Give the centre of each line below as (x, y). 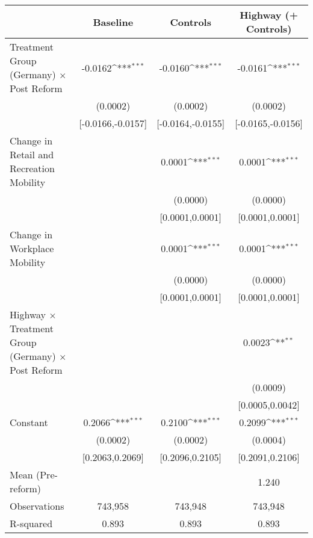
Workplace (32, 248)
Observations (37, 506)
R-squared (31, 523)
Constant (29, 422)
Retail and (32, 154)
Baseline (113, 22)
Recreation (32, 168)
